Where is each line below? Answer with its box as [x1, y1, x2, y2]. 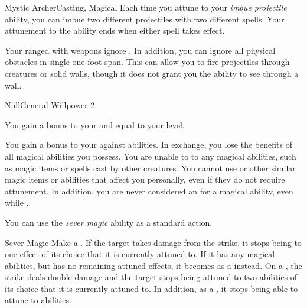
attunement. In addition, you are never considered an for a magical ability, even [5, 184, 293, 197]
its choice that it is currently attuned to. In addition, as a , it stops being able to [5, 282, 298, 294]
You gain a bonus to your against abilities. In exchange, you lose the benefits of [5, 138, 292, 151]
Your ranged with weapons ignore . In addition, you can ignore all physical [5, 44, 276, 56]
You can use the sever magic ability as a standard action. [5, 216, 213, 228]
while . [5, 196, 29, 209]
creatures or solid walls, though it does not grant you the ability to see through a [5, 67, 299, 79]
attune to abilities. [5, 294, 71, 306]
